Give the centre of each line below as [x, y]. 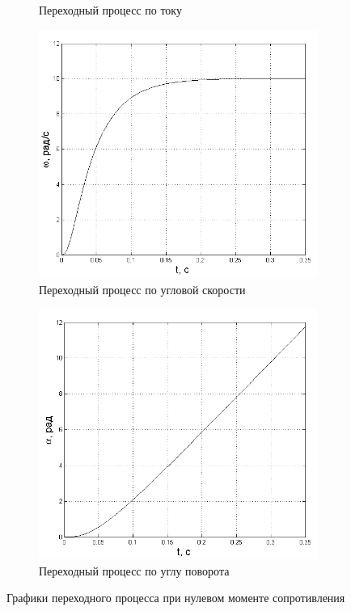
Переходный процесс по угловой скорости [142, 289]
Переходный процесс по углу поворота [134, 570]
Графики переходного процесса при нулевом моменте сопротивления [176, 598]
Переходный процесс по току [110, 10]
